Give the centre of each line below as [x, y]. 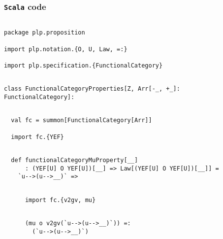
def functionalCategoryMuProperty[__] [75, 160]
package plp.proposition [45, 33]
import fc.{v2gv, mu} [60, 200]
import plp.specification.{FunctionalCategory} [83, 66]
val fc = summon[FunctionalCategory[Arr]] [81, 120]
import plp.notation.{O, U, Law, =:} [66, 49]
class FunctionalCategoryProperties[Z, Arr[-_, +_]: [92, 89]
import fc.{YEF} [37, 137]
